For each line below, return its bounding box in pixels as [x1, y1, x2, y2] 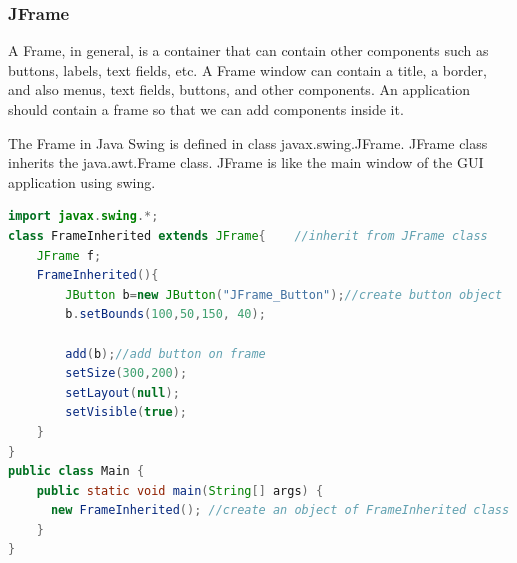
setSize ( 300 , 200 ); [65, 366, 188, 381]
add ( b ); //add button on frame [65, 346, 266, 361]
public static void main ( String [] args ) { [36, 483, 324, 498]
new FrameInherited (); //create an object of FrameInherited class [50, 503, 510, 518]
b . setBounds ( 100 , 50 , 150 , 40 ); [65, 307, 266, 322]
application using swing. [8, 171, 156, 192]
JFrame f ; [36, 248, 102, 263]
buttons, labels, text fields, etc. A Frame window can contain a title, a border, [8, 59, 487, 80]
